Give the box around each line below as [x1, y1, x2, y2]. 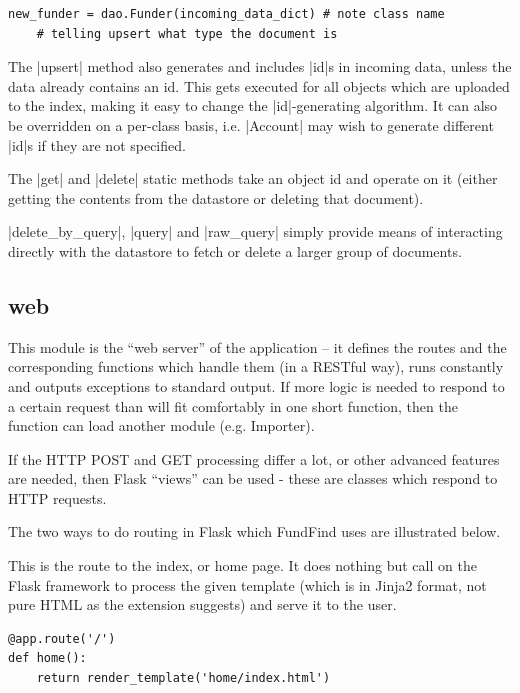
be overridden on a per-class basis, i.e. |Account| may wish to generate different [8, 114, 494, 135]
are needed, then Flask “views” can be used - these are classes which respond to [8, 468, 498, 489]
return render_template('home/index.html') [36, 671, 331, 686]
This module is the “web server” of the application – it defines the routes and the [8, 336, 507, 357]
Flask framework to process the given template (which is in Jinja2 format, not [8, 574, 487, 595]
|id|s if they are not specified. [8, 134, 186, 155]
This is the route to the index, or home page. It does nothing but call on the [8, 555, 477, 576]
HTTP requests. [8, 487, 107, 508]
